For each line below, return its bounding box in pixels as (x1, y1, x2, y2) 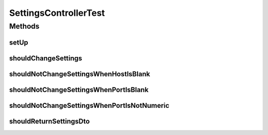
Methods (9, 22, 40, 31)
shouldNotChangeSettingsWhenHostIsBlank (9, 70, 150, 78)
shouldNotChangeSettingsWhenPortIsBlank (9, 86, 149, 94)
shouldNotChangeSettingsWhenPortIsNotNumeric (9, 101, 170, 110)
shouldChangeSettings (9, 54, 82, 62)
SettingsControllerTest (9, 7, 105, 18)
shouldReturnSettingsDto (9, 117, 90, 126)
